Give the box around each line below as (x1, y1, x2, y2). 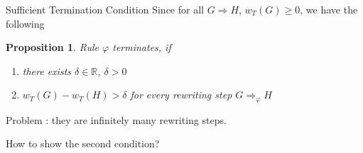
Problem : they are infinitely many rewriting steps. (6, 112, 227, 127)
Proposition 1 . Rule (6, 40, 99, 55)
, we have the (300, 2, 358, 16)
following (6, 16, 45, 30)
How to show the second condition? (6, 136, 160, 151)
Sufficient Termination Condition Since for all (6, 2, 204, 16)
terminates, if (112, 40, 171, 55)
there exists (22, 63, 72, 78)
